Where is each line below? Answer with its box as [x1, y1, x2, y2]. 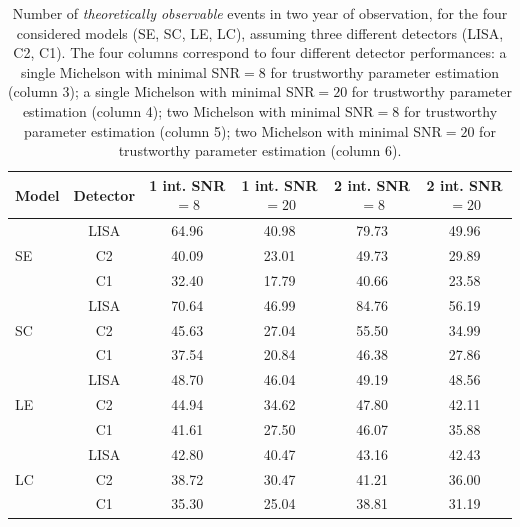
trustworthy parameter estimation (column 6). [118, 140, 402, 161]
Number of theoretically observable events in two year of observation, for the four [12, 3, 508, 23]
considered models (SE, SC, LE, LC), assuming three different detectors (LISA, [16, 22, 504, 43]
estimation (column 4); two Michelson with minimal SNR [22, 100, 374, 121]
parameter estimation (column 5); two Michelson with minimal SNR [24, 120, 442, 141]
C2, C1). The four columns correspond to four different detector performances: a [13, 42, 507, 63]
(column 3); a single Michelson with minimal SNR [8, 81, 315, 102]
